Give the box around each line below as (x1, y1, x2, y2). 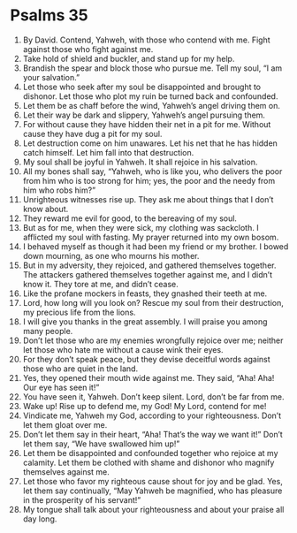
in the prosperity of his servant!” (22, 494, 141, 505)
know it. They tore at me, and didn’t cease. (22, 278, 179, 289)
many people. (22, 325, 73, 336)
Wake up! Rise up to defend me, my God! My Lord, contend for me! (22, 400, 267, 411)
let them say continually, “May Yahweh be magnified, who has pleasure (22, 485, 283, 496)
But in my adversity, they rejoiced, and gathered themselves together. (22, 260, 277, 270)
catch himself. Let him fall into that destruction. (22, 147, 194, 157)
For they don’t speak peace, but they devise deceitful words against (22, 354, 270, 364)
